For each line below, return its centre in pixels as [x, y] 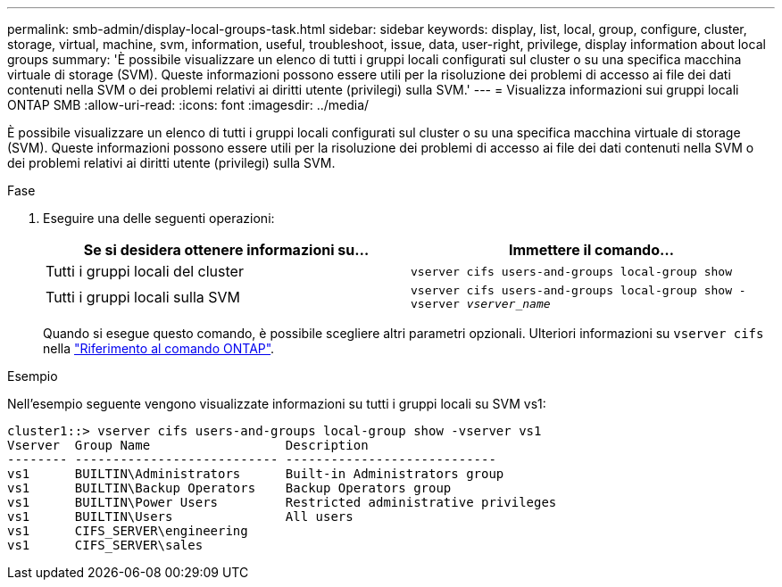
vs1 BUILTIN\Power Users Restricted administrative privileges [282, 502]
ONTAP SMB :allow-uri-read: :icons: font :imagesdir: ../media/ [188, 105]
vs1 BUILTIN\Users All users [180, 517]
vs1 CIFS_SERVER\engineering [128, 531]
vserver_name [508, 304]
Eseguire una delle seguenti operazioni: [159, 218]
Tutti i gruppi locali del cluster [145, 271]
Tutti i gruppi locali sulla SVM [143, 297]
